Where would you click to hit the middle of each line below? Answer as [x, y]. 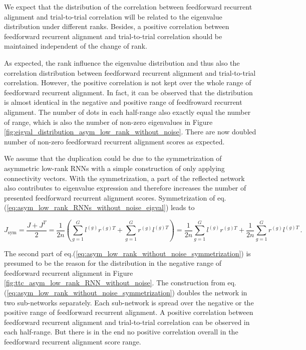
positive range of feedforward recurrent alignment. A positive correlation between [129, 312]
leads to [183, 207]
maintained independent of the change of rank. [76, 46]
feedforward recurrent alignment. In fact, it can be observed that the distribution [128, 92]
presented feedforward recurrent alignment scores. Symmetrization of [110, 197]
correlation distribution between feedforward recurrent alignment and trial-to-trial [130, 72]
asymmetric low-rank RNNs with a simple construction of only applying [114, 168]
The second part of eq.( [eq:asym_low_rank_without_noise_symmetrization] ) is [127, 253]
